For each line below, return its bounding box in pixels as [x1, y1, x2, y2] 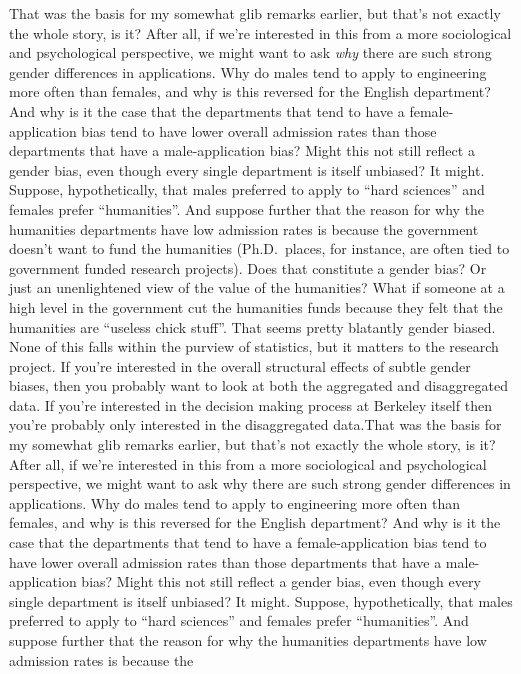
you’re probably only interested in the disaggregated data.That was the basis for [9, 414, 502, 435]
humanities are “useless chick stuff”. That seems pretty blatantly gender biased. [9, 316, 496, 337]
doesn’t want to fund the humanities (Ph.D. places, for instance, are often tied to [9, 238, 510, 259]
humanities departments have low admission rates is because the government [9, 218, 479, 239]
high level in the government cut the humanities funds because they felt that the [9, 296, 503, 317]
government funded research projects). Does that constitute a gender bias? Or [9, 257, 487, 278]
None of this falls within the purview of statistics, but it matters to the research [9, 336, 499, 357]
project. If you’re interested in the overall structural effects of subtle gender [9, 355, 471, 376]
